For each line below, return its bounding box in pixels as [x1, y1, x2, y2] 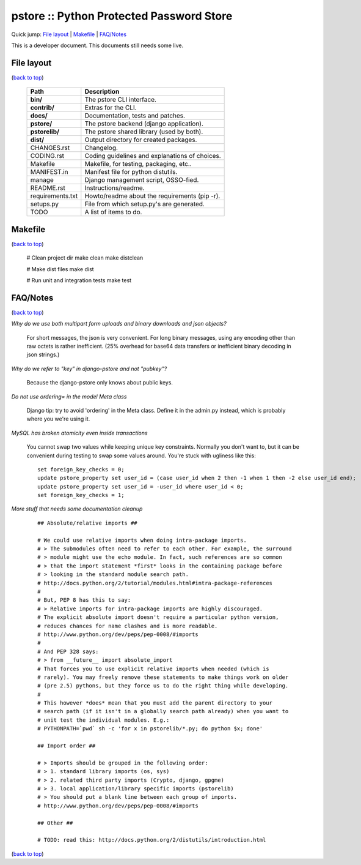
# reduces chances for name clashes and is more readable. [37, 622, 218, 629]
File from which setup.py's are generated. [84, 200, 205, 208]
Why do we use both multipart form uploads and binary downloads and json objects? [11, 320, 227, 328]
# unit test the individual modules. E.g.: [37, 716, 170, 724]
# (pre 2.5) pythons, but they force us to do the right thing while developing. [37, 683, 289, 689]
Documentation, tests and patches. [84, 111, 186, 120]
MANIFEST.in [30, 168, 68, 176]
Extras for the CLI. [84, 103, 137, 112]
